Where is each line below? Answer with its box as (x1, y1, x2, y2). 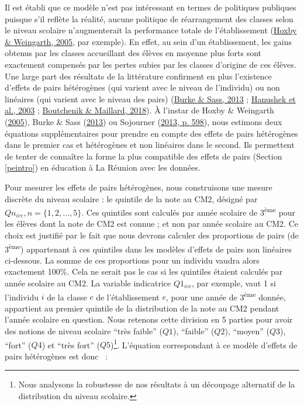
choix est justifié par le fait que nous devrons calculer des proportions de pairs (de (5, 229, 299, 241)
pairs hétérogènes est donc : (5, 349, 108, 362)
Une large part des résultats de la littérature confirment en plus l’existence (5, 70, 272, 82)
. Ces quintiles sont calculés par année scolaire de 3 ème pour (81, 205, 296, 218)
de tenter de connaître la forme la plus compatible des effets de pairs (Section (5, 150, 282, 162)
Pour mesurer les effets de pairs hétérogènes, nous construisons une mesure (5, 181, 272, 193)
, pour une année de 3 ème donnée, (165, 289, 286, 303)
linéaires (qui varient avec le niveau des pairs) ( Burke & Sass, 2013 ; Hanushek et (5, 92, 296, 105)
